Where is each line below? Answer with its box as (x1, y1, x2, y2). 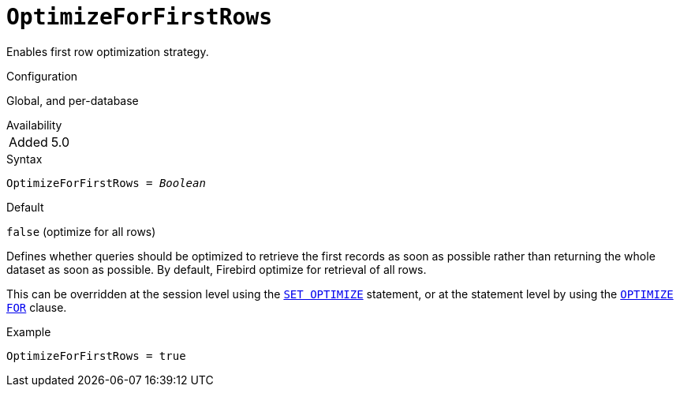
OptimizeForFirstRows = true (6, 349, 186, 362)
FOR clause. (6, 300, 67, 314)
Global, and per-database (6, 93, 139, 107)
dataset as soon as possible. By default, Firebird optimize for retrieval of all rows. (6, 262, 427, 276)
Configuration (6, 69, 78, 83)
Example (6, 324, 51, 339)
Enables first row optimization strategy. (6, 44, 209, 58)
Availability (6, 118, 62, 132)
